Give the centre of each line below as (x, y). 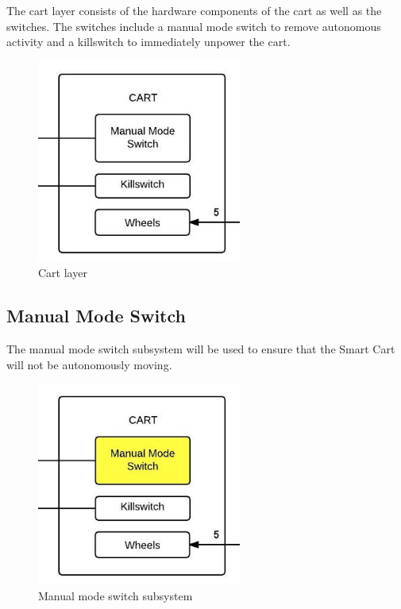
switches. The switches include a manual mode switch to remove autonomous (194, 26)
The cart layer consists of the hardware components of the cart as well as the (194, 10)
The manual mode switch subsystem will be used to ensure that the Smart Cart (201, 349)
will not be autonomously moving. (89, 364)
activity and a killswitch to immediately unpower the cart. (148, 42)
